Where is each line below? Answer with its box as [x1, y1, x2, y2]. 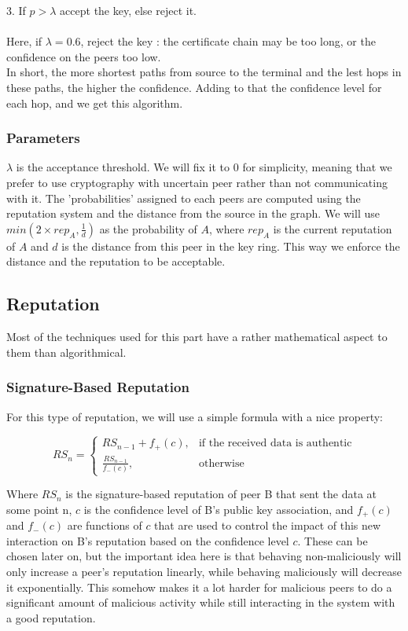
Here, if [6, 33, 42, 50]
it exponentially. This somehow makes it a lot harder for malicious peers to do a [6, 578, 392, 595]
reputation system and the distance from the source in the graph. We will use [6, 205, 380, 222]
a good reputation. [6, 609, 96, 625]
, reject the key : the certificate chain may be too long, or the [80, 33, 376, 50]
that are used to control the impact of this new [154, 517, 381, 534]
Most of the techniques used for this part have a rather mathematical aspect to [6, 328, 388, 345]
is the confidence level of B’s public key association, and [83, 501, 354, 517]
